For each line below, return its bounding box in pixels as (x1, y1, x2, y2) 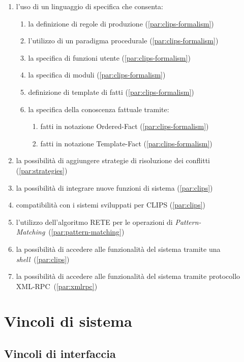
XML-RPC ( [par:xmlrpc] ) (16, 280, 98, 291)
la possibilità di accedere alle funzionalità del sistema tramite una (16, 243, 221, 254)
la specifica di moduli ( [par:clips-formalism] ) (28, 69, 166, 80)
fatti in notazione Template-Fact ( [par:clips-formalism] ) (40, 138, 212, 148)
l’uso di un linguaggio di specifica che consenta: (16, 1, 163, 11)
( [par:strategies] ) (16, 165, 68, 175)
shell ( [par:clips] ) (16, 253, 70, 264)
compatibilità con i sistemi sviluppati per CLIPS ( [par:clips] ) (16, 199, 206, 210)
